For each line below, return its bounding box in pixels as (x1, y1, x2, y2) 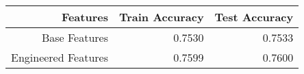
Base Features (41, 29, 108, 45)
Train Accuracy (118, 9, 204, 25)
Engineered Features (11, 49, 108, 65)
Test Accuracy (214, 9, 294, 25)
